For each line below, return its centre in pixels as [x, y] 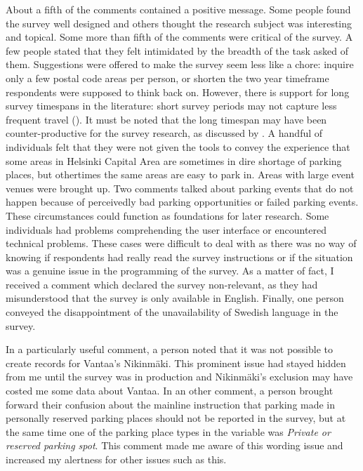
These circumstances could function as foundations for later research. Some [167, 215]
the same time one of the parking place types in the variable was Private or [168, 431]
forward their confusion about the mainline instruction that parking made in [171, 404]
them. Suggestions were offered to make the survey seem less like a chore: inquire [180, 64]
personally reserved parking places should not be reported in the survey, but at [176, 418]
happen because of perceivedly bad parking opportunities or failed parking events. [182, 202]
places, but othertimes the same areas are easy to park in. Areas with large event [180, 174]
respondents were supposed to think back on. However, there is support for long [178, 92]
